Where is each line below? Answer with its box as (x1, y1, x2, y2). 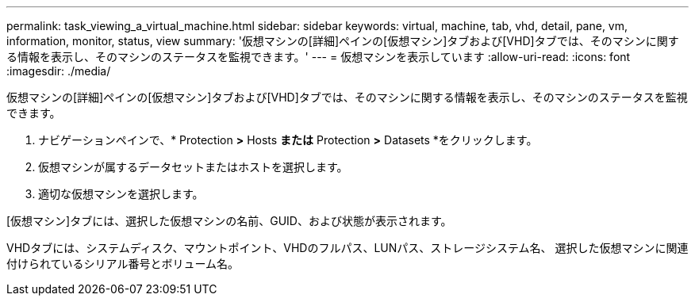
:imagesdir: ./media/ (6, 64, 111, 78)
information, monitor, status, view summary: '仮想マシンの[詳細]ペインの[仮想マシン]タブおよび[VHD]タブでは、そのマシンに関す (6, 34, 679, 48)
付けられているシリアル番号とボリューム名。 (6, 257, 240, 270)
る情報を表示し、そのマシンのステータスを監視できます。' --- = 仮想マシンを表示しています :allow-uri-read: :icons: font (6, 50, 631, 63)
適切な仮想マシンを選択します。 (38, 187, 204, 201)
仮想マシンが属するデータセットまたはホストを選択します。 (38, 160, 348, 174)
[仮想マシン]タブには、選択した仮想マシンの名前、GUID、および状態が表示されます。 (6, 214, 452, 227)
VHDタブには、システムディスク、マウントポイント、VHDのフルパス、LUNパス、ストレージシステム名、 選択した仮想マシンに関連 (6, 241, 689, 254)
